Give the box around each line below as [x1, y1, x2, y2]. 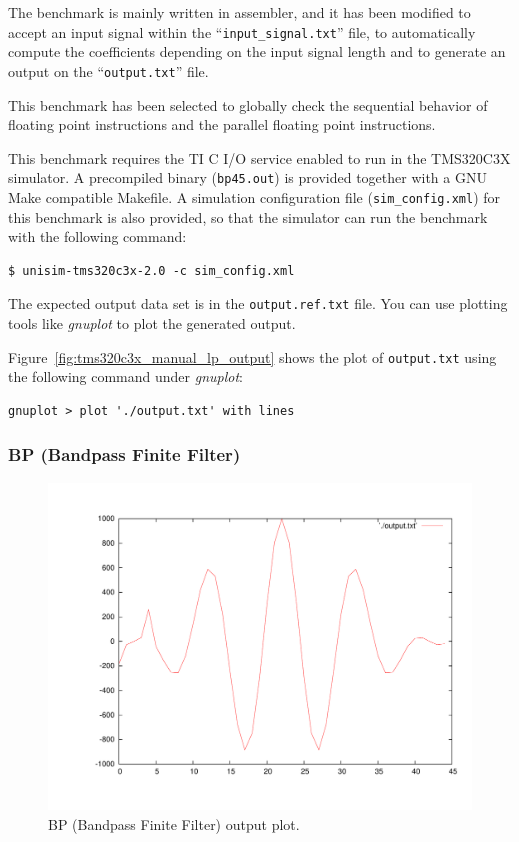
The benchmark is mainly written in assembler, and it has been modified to [8, 2, 471, 22]
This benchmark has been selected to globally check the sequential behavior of [8, 94, 488, 115]
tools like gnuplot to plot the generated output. [8, 313, 296, 334]
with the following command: [8, 226, 187, 247]
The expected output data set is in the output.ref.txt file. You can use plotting [8, 293, 508, 314]
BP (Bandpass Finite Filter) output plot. [48, 813, 300, 834]
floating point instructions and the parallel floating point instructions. [8, 114, 436, 135]
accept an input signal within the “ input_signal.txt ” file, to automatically [8, 21, 476, 42]
